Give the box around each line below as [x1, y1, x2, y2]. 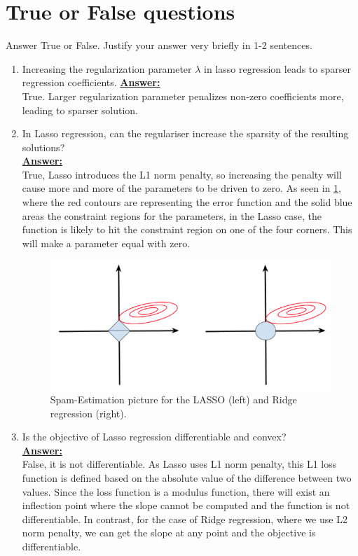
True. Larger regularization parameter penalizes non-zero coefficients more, [22, 88, 344, 103]
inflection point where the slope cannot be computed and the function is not [22, 498, 350, 513]
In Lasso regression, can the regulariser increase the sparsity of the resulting [22, 126, 349, 141]
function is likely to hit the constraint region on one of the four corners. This [22, 222, 352, 237]
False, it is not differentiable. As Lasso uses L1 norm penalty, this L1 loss [22, 457, 337, 471]
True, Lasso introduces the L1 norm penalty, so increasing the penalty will [22, 167, 342, 181]
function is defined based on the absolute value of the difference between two [22, 471, 352, 485]
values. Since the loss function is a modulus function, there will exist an [22, 484, 330, 499]
